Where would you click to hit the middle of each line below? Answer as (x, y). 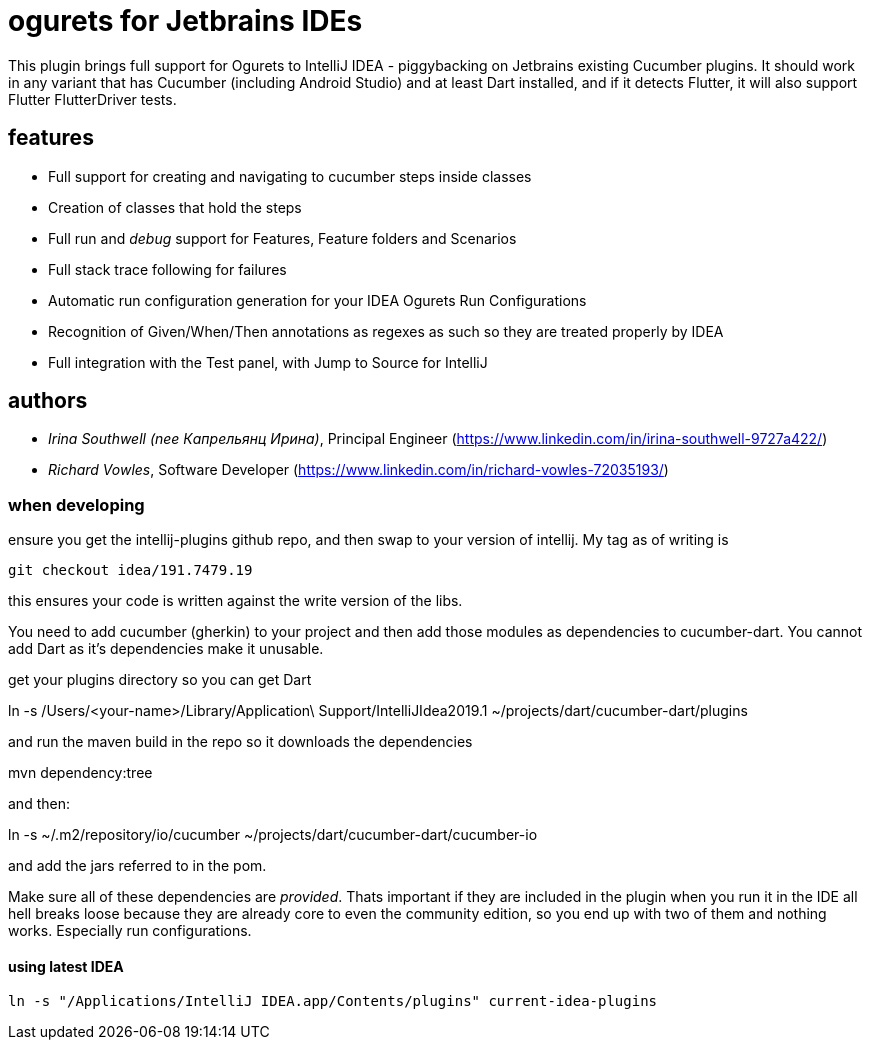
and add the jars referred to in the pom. (137, 866)
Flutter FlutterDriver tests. (92, 99)
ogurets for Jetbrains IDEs (185, 21)
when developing (76, 504)
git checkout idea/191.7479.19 (130, 570)
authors (48, 401)
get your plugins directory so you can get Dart (160, 680)
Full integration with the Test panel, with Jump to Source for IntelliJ (268, 362)
